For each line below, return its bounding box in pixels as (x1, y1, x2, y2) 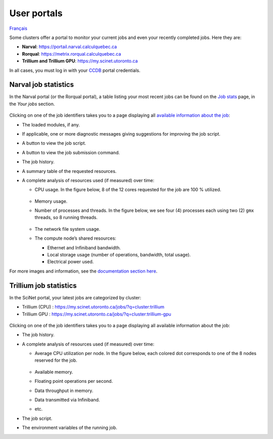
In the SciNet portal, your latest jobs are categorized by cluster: (9, 294, 142, 300)
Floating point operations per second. (34, 378, 113, 384)
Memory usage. (34, 198, 68, 204)
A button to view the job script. (22, 140, 86, 146)
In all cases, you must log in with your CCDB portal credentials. (9, 67, 141, 73)
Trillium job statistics (9, 281, 77, 290)
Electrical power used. (47, 258, 94, 265)
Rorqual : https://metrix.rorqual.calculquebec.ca (22, 51, 121, 57)
